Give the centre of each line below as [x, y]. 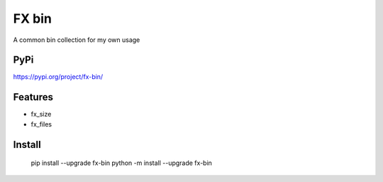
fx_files [41, 124]
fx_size [41, 114]
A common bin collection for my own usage [77, 40]
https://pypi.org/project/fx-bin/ [58, 77]
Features [33, 97]
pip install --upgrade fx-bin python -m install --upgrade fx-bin [122, 163]
